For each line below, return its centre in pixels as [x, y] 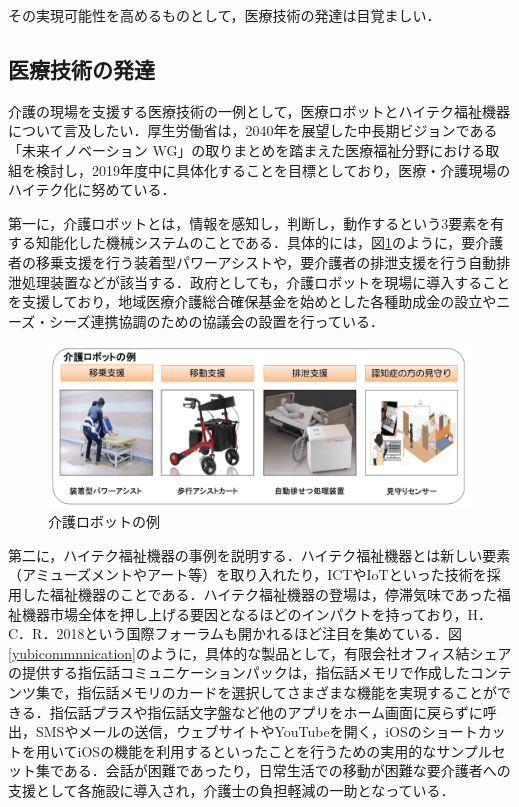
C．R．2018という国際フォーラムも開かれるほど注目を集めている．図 [235, 633]
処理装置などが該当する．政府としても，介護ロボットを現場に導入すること [266, 281]
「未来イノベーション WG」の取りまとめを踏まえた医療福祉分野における [247, 149]
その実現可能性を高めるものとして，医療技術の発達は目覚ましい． [224, 15]
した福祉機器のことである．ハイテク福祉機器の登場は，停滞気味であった [259, 594]
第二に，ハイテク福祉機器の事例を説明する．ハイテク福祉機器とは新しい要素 [259, 554]
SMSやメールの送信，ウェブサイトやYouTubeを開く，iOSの [228, 731]
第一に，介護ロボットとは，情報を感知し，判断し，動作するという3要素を [249, 222]
